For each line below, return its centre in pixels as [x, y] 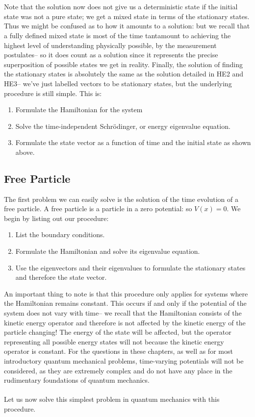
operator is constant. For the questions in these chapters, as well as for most [118, 351]
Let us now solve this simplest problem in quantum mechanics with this [112, 399]
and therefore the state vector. [61, 277]
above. [25, 152]
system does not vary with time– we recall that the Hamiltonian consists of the [123, 313]
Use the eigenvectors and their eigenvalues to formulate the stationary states [130, 267]
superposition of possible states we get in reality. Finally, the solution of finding [123, 64]
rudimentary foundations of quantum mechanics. [77, 380]
